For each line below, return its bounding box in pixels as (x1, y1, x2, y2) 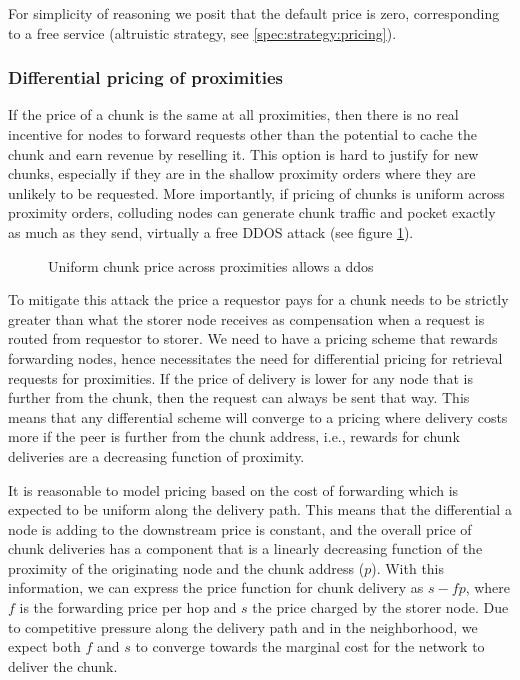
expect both (8, 636, 81, 657)
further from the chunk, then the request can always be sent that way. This (8, 387, 470, 408)
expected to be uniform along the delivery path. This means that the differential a (8, 499, 512, 520)
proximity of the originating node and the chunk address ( (8, 557, 365, 578)
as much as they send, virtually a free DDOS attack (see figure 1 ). (8, 221, 414, 242)
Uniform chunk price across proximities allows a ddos (48, 255, 374, 276)
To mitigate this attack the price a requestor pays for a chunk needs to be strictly (8, 289, 509, 310)
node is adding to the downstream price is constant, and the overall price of (8, 518, 472, 539)
